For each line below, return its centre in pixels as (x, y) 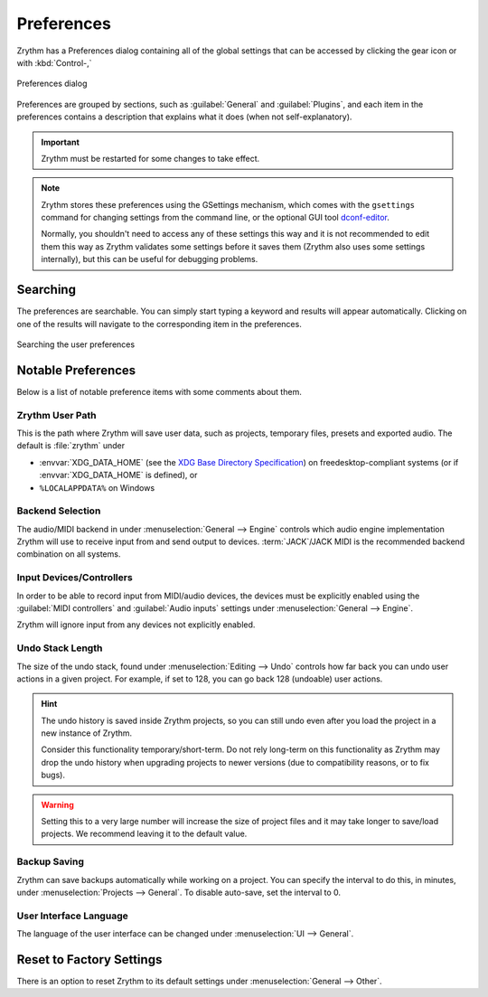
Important (61, 142)
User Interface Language (72, 916)
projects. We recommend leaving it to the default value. (144, 834)
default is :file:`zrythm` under (71, 446)
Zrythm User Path (56, 415)
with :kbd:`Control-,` (54, 62)
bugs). (53, 775)
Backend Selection (59, 511)
